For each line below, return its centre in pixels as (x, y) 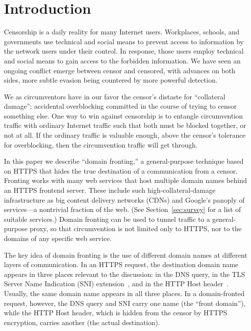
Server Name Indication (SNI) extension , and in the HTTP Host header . (116, 284)
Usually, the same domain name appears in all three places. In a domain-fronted (124, 293)
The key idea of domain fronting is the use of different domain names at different (126, 255)
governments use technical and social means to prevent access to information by (124, 41)
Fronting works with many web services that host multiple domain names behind (125, 180)
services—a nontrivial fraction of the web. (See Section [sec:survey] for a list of (123, 209)
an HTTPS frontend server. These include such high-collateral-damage (110, 190)
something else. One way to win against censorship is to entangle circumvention (124, 115)
